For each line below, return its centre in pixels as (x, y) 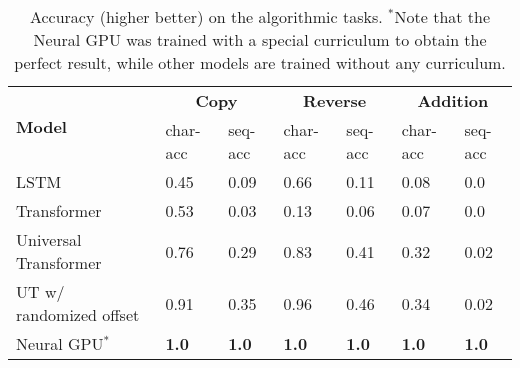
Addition (453, 100)
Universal (49, 239)
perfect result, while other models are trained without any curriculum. (260, 62)
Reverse (335, 100)
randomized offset (78, 314)
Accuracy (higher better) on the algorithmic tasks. (206, 16)
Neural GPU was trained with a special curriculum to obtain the (260, 39)
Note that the (442, 16)
